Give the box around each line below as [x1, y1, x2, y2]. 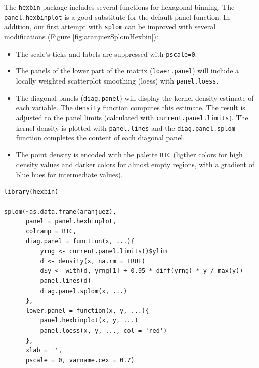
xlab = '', [25, 347, 62, 354]
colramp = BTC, [25, 227, 77, 235]
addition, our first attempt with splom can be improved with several [4, 21, 216, 32]
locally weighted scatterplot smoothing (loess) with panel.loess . [16, 75, 219, 86]
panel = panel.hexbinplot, [25, 218, 116, 225]
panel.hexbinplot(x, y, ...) [40, 317, 138, 324]
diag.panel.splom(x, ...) [40, 287, 127, 295]
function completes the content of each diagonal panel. [16, 132, 185, 143]
